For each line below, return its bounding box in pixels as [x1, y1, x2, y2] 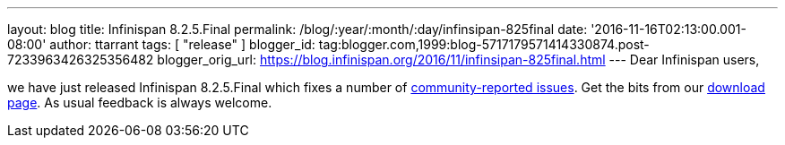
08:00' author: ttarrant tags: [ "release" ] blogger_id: [7, 37, 315, 52]
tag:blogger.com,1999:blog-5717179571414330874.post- [318, 37, 650, 52]
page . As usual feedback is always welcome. [7, 95, 272, 110]
